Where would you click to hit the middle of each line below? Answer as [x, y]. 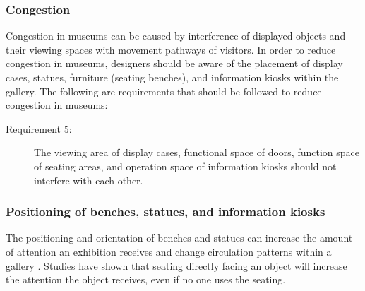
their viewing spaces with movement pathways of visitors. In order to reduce [171, 49]
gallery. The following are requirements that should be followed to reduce [164, 91]
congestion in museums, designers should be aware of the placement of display [174, 63]
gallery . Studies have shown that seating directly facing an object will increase [176, 265]
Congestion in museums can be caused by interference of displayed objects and [176, 36]
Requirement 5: [39, 128]
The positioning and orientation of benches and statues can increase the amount [179, 238]
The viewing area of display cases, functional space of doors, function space [197, 152]
